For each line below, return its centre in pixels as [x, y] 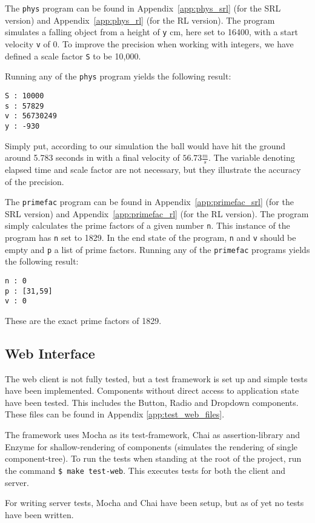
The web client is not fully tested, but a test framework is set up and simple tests [156, 378]
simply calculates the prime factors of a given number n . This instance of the [148, 225]
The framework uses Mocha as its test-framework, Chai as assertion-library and [152, 435]
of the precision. [35, 181]
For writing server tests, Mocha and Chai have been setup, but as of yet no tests [154, 503]
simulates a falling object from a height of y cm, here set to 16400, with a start [151, 32]
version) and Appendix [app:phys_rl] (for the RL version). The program [140, 20]
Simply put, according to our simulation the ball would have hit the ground [145, 145]
